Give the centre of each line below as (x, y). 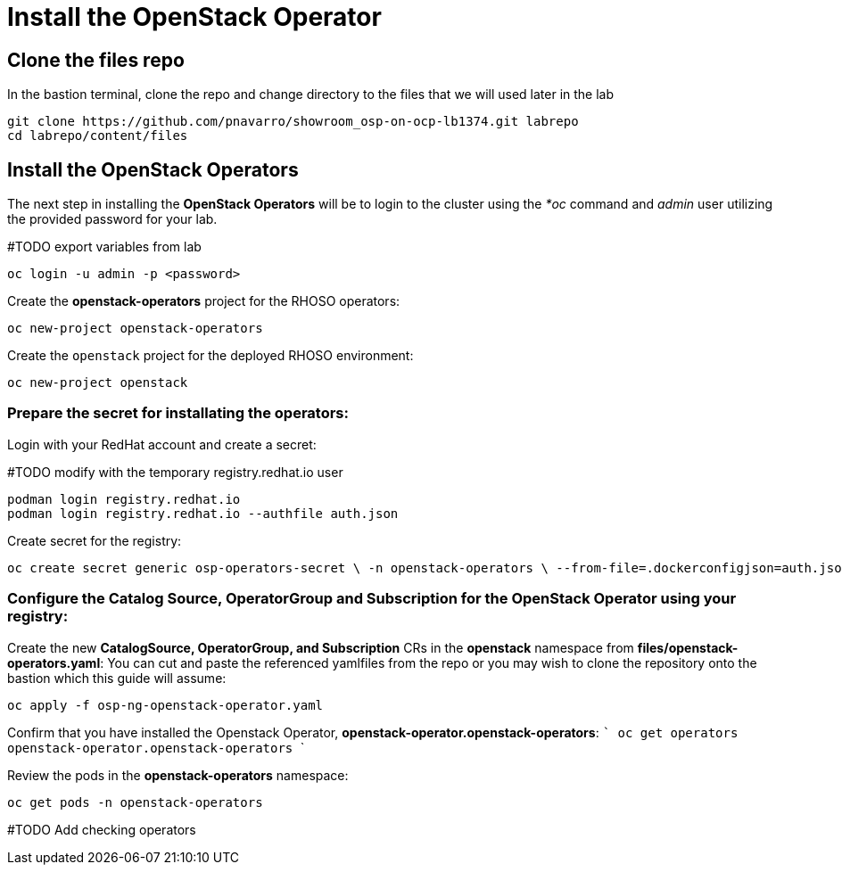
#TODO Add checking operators (102, 829)
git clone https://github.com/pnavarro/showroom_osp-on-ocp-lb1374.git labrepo (293, 122)
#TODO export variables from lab (104, 247)
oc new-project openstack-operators (135, 329)
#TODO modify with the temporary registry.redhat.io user (175, 472)
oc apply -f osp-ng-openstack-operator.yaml (165, 705)
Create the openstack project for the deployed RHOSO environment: (210, 356)
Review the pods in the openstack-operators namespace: (178, 775)
